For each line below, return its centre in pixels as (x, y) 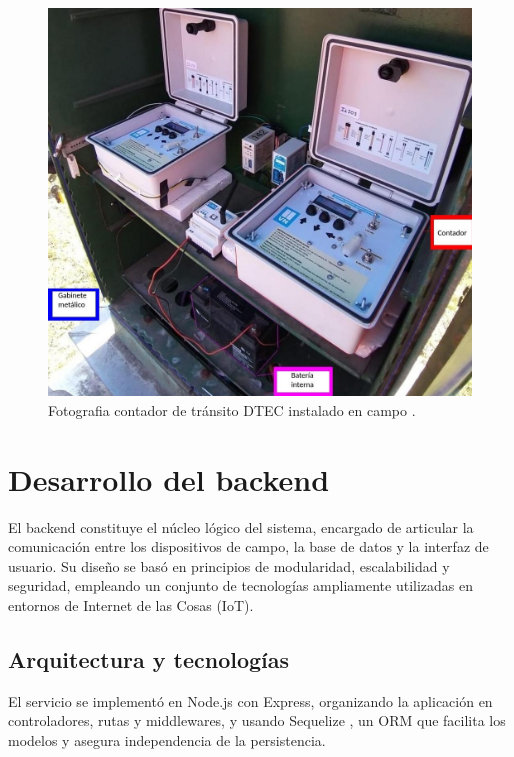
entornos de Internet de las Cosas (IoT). (131, 605)
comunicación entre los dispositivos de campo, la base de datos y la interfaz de (248, 546)
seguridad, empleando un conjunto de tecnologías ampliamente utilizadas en (241, 585)
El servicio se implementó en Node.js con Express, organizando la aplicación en (250, 700)
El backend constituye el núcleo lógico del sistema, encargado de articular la (241, 526)
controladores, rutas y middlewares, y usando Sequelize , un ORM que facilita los (257, 720)
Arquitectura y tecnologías (149, 659)
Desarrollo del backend (169, 478)
